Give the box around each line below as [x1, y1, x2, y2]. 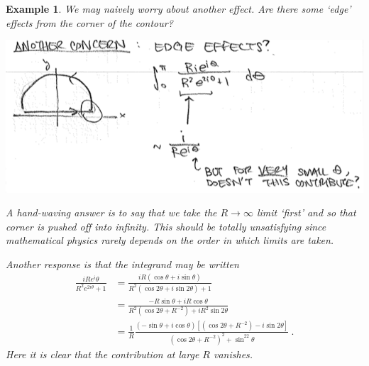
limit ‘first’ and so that [256, 205, 356, 220]
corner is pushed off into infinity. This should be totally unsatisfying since [6, 218, 326, 233]
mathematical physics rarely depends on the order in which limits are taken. [6, 233, 334, 248]
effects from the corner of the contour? [6, 15, 173, 30]
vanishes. [214, 346, 253, 361]
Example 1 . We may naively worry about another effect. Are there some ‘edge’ [6, 1, 351, 16]
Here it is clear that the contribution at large [6, 346, 199, 361]
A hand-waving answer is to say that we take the [6, 205, 217, 220]
